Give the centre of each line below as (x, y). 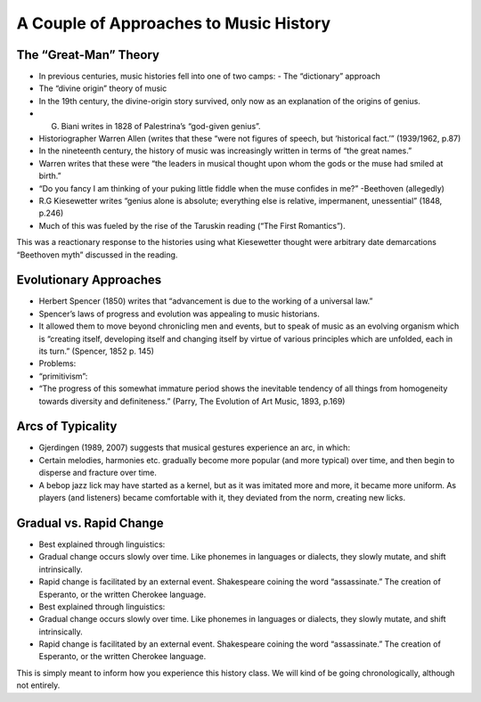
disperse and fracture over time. (98, 473)
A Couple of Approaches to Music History (174, 23)
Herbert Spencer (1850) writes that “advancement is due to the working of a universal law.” (206, 301)
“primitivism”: (63, 376)
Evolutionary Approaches (89, 280)
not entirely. (38, 685)
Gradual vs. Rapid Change (90, 522)
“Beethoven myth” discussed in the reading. (97, 255)
